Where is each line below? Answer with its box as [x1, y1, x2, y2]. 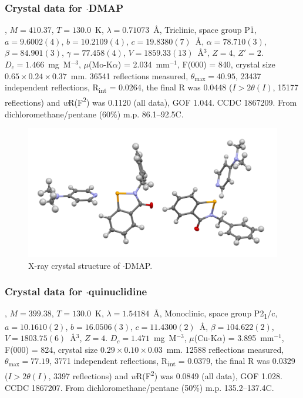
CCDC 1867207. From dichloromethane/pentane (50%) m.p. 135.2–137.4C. [5, 381, 274, 393]
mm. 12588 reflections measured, [166, 343, 284, 355]
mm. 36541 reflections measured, [70, 69, 188, 82]
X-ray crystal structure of [28, 259, 120, 271]
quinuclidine [88, 284, 147, 299]
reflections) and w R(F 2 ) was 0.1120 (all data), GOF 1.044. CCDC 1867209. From [5, 95, 297, 108]
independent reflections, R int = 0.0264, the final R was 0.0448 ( [5, 81, 233, 95]
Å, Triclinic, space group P [153, 23, 250, 36]
